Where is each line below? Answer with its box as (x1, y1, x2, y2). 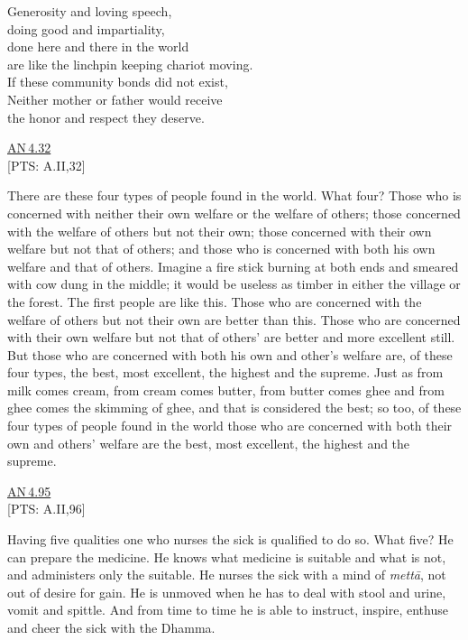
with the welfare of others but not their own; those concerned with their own (7, 221, 432, 240)
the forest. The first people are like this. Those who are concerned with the (7, 292, 422, 311)
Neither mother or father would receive (7, 89, 223, 108)
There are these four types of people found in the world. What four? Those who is (7, 186, 462, 205)
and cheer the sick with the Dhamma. (7, 618, 216, 636)
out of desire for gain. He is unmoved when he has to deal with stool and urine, (7, 582, 446, 601)
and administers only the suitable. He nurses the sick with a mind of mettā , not (7, 565, 446, 584)
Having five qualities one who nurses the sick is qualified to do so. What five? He (7, 530, 454, 549)
